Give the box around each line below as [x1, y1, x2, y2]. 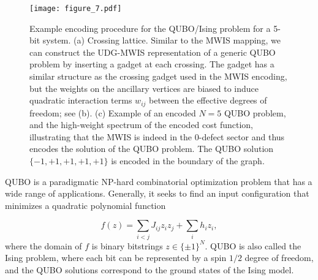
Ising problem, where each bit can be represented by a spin [5, 251, 227, 264]
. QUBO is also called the [205, 239, 301, 252]
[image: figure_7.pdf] [29, 4, 122, 13]
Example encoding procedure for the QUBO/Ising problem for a [29, 21, 271, 34]
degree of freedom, [244, 251, 314, 264]
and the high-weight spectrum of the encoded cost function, [29, 118, 253, 131]
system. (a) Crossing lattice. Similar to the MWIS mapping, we [42, 34, 281, 47]
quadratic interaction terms [29, 94, 132, 107]
